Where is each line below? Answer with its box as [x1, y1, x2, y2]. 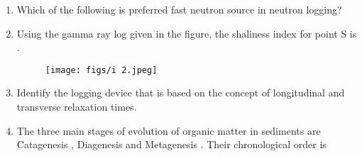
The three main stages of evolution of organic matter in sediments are [16, 123, 321, 138]
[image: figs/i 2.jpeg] [45, 65, 158, 75]
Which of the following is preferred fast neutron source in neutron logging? [16, 2, 342, 16]
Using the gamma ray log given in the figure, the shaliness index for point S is [16, 26, 357, 40]
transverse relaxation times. [16, 99, 137, 114]
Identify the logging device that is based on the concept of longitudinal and [16, 85, 345, 100]
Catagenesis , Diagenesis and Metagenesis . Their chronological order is [16, 137, 327, 152]
